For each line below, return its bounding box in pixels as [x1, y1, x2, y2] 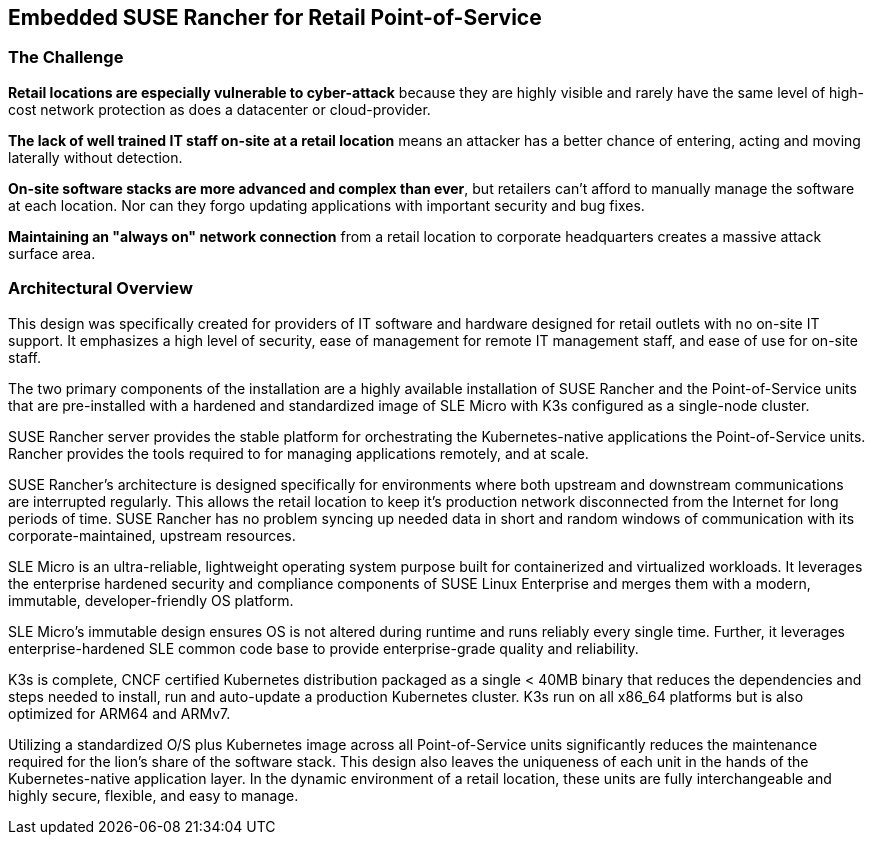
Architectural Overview [8, 278, 193, 299]
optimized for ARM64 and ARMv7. [8, 704, 231, 722]
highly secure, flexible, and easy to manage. [8, 786, 299, 804]
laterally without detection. [8, 148, 183, 166]
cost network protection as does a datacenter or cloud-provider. [8, 100, 431, 118]
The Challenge [8, 47, 124, 68]
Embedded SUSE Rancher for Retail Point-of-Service [8, 5, 542, 30]
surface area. [8, 244, 96, 262]
